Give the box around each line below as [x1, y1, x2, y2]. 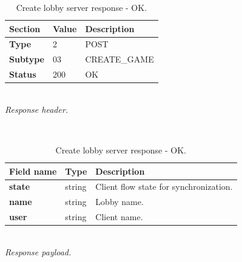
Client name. [95, 210, 143, 223]
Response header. [5, 102, 69, 115]
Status [9, 68, 36, 81]
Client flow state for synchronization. [95, 180, 233, 193]
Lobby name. [95, 195, 144, 208]
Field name [9, 164, 57, 177]
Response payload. [5, 245, 72, 258]
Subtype [9, 53, 44, 65]
